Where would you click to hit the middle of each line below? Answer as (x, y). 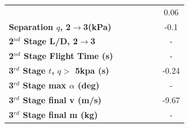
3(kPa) (97, 26)
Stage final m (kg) (60, 114)
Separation (31, 26)
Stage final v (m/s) (62, 99)
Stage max (44, 85)
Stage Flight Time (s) (68, 56)
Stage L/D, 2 (51, 41)
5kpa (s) (92, 70)
